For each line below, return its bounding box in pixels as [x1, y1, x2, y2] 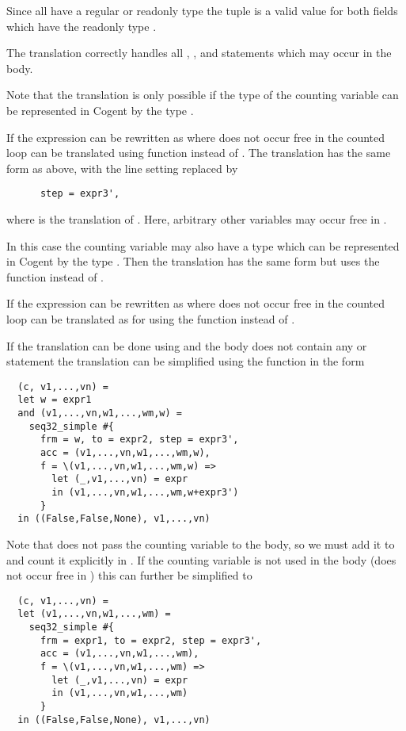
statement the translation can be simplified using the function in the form [6, 353, 365, 369]
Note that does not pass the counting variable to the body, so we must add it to [6, 535, 395, 552]
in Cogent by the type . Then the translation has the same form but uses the [6, 253, 380, 270]
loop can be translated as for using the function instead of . [6, 310, 295, 327]
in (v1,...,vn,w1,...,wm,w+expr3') [51, 487, 239, 498]
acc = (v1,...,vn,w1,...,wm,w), [40, 447, 211, 459]
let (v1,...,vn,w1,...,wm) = [17, 608, 171, 620]
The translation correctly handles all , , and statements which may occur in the [6, 44, 392, 61]
